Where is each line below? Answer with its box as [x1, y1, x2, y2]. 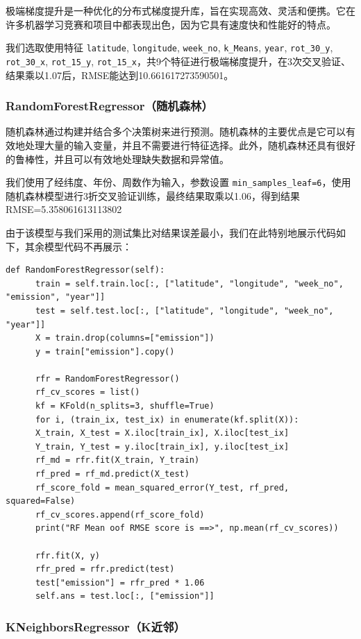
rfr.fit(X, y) [35, 550, 101, 561]
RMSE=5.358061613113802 [6, 202, 122, 216]
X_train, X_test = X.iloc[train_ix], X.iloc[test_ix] [35, 428, 289, 438]
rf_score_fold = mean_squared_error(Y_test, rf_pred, [35, 482, 289, 493]
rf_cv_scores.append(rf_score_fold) [35, 509, 205, 520]
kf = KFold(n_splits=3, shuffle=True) [35, 401, 215, 411]
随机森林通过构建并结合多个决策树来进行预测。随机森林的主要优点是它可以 [6, 124, 346, 139]
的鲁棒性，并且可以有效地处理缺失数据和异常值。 [6, 151, 229, 166]
